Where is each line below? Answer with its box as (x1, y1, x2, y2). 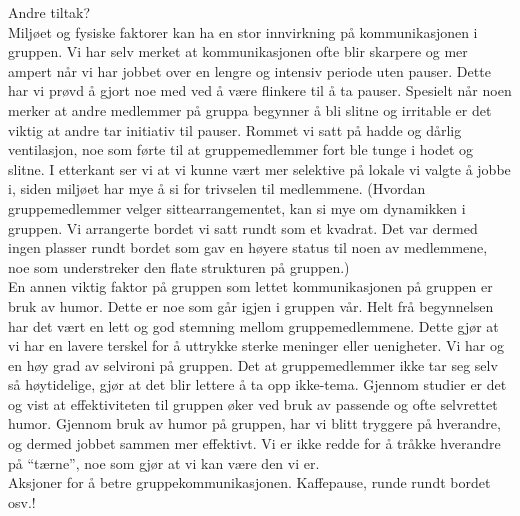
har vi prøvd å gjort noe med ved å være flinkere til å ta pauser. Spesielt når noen (8, 80, 512, 101)
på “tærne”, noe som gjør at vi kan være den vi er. (8, 452, 320, 473)
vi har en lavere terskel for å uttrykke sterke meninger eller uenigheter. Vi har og (8, 335, 504, 356)
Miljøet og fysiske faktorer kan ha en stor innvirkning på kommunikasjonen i (8, 21, 478, 42)
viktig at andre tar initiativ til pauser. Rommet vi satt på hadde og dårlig (8, 119, 462, 140)
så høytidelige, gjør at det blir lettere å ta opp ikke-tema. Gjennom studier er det (8, 374, 507, 395)
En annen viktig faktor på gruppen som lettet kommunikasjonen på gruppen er (8, 276, 493, 297)
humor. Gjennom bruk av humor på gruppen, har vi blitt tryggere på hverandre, (8, 413, 501, 434)
